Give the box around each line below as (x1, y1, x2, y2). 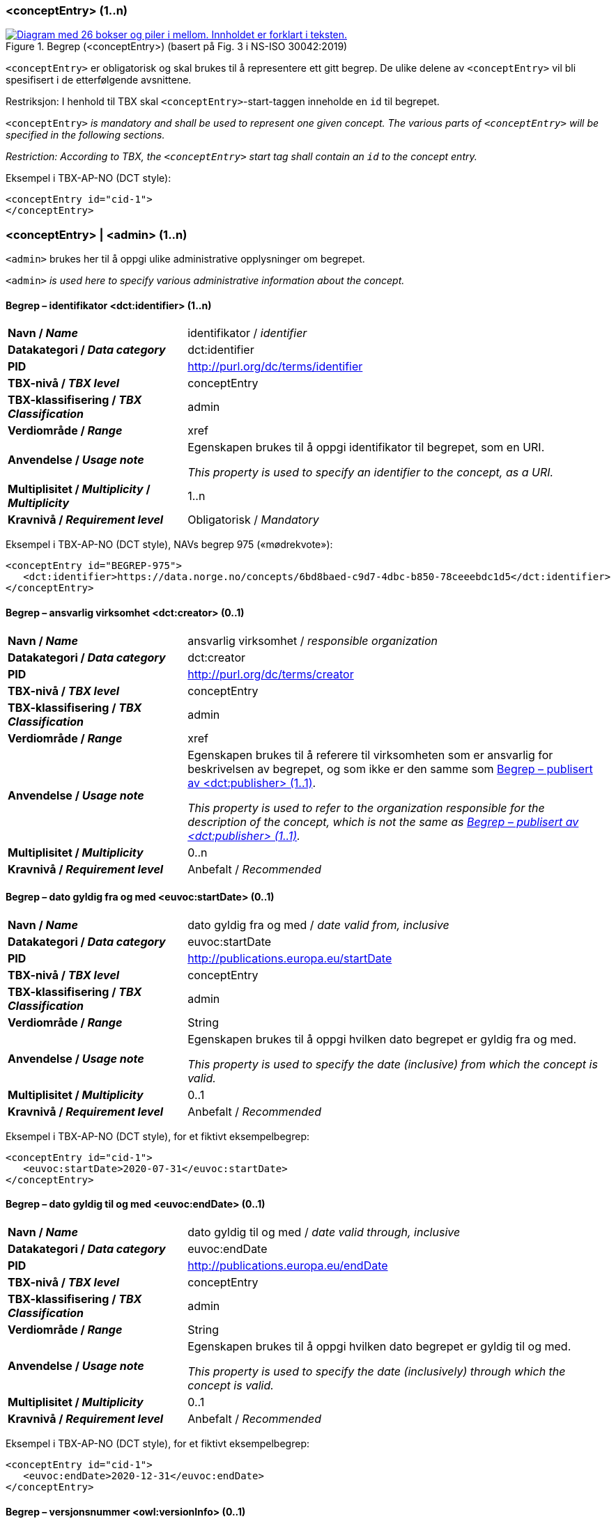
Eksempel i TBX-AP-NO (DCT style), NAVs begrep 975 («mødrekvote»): (6, 538, 333, 551)
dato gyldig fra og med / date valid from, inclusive (187, 917, 449, 932)
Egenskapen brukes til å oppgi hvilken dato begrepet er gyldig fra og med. (187, 1031, 577, 1046)
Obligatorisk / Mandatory (187, 513, 319, 527)
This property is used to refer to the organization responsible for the (187, 800, 545, 815)
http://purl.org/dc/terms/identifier (187, 359, 363, 374)
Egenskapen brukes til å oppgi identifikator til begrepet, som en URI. (187, 440, 545, 455)
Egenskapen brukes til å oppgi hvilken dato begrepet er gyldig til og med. (187, 1339, 571, 1353)
